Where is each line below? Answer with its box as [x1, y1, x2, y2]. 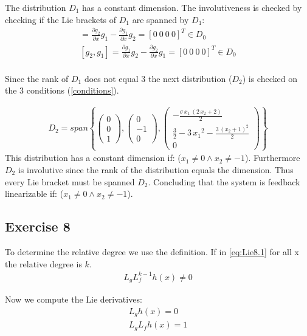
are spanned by [132, 13, 189, 26]
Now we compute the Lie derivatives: [5, 293, 142, 306]
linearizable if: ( [5, 187, 64, 200]
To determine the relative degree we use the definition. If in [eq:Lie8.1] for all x [5, 245, 299, 258]
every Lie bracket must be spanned [5, 175, 135, 188]
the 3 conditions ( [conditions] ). [5, 84, 119, 97]
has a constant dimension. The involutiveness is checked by [82, 1, 302, 13]
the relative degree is [5, 257, 82, 270]
